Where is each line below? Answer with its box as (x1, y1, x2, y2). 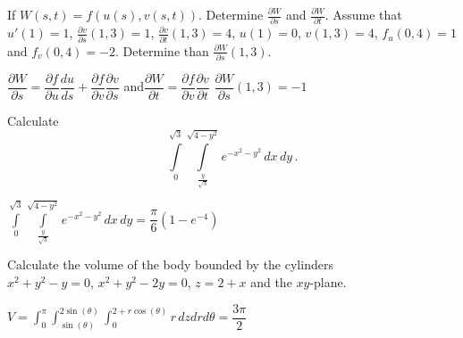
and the (250, 273, 292, 292)
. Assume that (324, 5, 402, 23)
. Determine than (114, 41, 209, 60)
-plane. (309, 273, 347, 292)
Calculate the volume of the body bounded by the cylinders (7, 255, 333, 274)
